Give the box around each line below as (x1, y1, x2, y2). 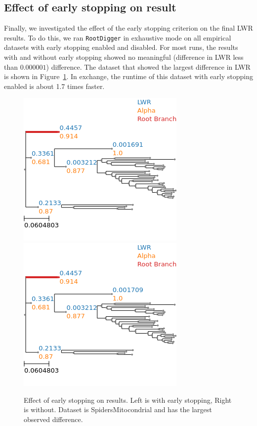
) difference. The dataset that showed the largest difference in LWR (46, 61, 251, 72)
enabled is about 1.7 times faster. (4, 81, 105, 91)
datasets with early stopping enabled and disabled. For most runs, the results (4, 42, 238, 52)
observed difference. (24, 414, 83, 424)
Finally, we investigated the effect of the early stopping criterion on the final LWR (4, 23, 253, 33)
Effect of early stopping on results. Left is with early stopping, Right (24, 394, 232, 405)
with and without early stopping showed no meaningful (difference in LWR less (4, 52, 244, 62)
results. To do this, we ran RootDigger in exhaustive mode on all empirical (4, 32, 231, 43)
